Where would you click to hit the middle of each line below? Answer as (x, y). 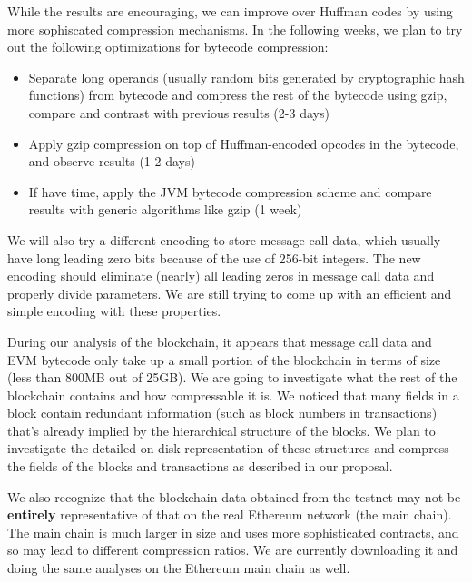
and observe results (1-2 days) (112, 161)
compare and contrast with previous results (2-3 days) (179, 112)
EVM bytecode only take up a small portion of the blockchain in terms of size (224, 359)
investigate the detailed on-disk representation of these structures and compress (228, 448)
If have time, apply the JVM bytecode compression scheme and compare (230, 191)
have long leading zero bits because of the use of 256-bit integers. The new (214, 257)
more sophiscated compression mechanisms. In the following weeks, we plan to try (235, 29)
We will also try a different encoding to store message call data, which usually (224, 239)
